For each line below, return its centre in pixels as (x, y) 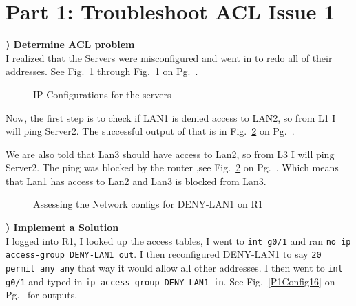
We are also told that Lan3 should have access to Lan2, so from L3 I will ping (170, 154)
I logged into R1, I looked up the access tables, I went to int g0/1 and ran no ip (178, 240)
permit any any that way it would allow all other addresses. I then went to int (174, 267)
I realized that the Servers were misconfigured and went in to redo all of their (169, 57)
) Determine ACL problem (70, 44)
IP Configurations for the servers (102, 94)
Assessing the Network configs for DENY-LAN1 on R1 (148, 204)
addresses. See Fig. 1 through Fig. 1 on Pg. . (102, 71)
